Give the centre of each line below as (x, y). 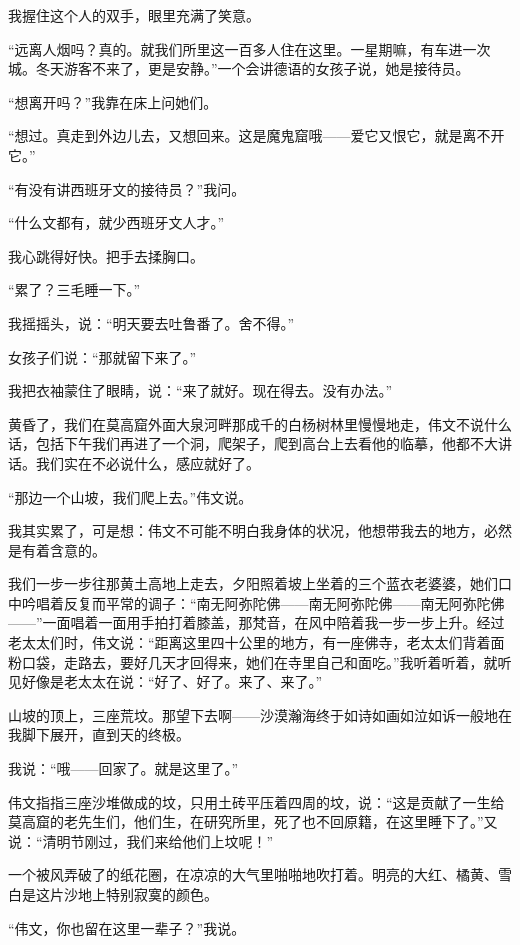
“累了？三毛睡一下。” (74, 289)
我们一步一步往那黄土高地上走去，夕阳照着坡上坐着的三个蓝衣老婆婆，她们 (253, 583)
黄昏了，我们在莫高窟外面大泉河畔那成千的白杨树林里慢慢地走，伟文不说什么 (260, 423)
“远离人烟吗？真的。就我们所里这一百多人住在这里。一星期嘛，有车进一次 (249, 48)
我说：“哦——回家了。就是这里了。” (123, 768)
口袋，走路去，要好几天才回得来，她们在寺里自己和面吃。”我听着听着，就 (259, 661)
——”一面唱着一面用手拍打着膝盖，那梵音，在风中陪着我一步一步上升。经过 (256, 622)
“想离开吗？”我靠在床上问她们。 (113, 101)
